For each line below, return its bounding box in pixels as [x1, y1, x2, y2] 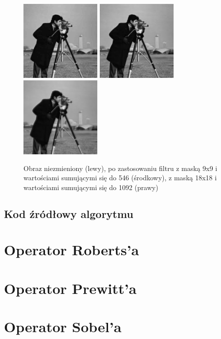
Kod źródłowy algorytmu [4, 206, 133, 221]
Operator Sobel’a [4, 316, 122, 337]
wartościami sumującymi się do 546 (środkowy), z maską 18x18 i [23, 172, 217, 183]
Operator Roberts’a [4, 240, 139, 260]
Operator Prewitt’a [4, 278, 137, 298]
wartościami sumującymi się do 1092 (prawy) [23, 182, 158, 192]
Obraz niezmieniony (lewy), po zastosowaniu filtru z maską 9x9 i [23, 163, 218, 173]
